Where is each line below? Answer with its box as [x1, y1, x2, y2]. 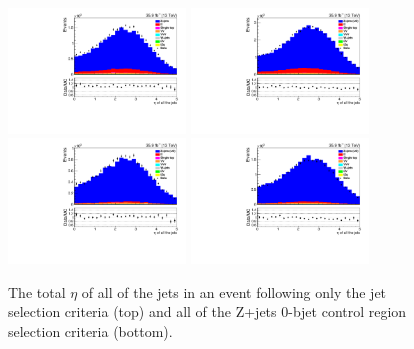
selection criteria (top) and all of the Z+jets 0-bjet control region [8, 301, 407, 322]
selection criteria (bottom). [8, 321, 173, 342]
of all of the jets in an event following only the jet [81, 281, 387, 302]
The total [8, 281, 66, 302]
